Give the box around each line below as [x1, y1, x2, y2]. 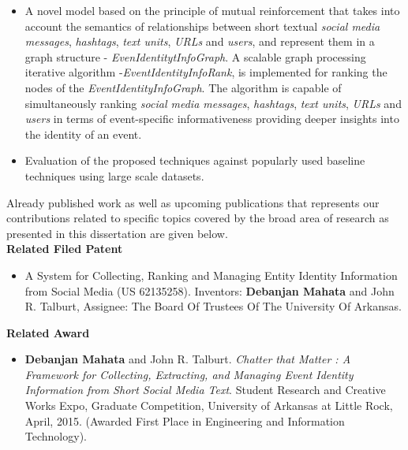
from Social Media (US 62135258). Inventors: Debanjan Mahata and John [24, 282, 395, 299]
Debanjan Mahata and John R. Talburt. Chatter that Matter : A [24, 351, 351, 367]
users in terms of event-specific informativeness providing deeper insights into [24, 110, 399, 127]
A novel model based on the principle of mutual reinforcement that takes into [24, 2, 400, 18]
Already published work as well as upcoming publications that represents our [6, 194, 380, 210]
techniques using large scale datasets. [24, 167, 204, 184]
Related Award [6, 324, 90, 340]
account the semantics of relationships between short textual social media [24, 17, 380, 34]
